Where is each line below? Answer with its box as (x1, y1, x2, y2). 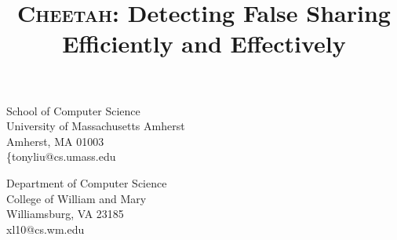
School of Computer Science (6, 102, 140, 118)
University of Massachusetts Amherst (6, 118, 185, 134)
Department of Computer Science (6, 174, 167, 191)
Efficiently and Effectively (62, 27, 346, 60)
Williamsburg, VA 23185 (6, 205, 124, 222)
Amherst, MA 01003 (6, 133, 104, 149)
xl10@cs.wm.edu (6, 220, 85, 237)
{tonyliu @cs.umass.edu (6, 148, 116, 165)
